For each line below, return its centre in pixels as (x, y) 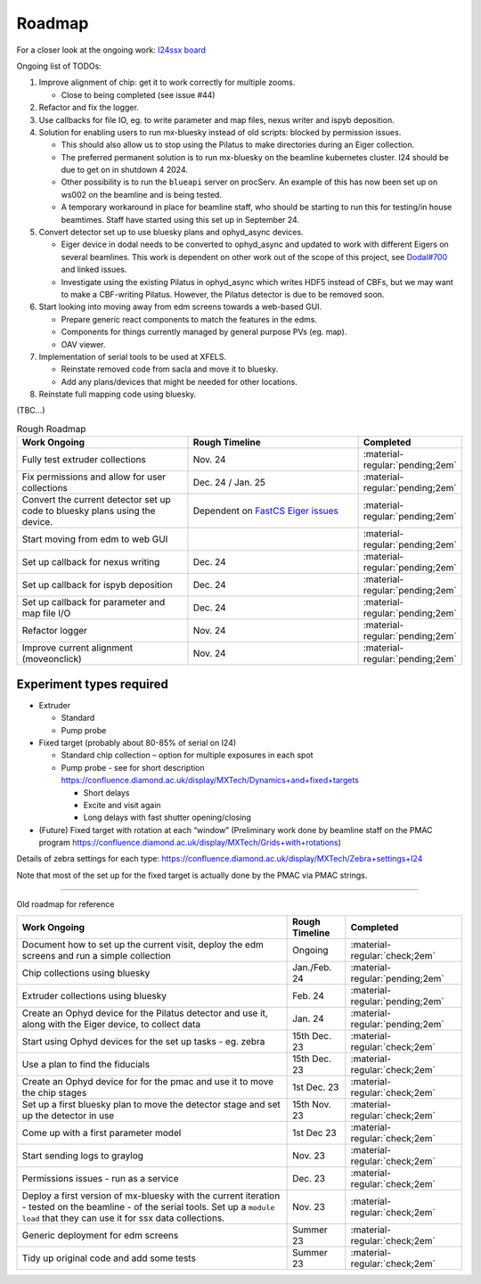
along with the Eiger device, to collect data (111, 1024)
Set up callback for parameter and (94, 602)
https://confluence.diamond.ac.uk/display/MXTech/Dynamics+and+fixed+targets (210, 781)
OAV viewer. (83, 344)
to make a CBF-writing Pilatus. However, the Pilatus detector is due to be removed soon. (223, 294)
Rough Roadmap (51, 429)
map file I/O (46, 613)
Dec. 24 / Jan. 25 (229, 483)
